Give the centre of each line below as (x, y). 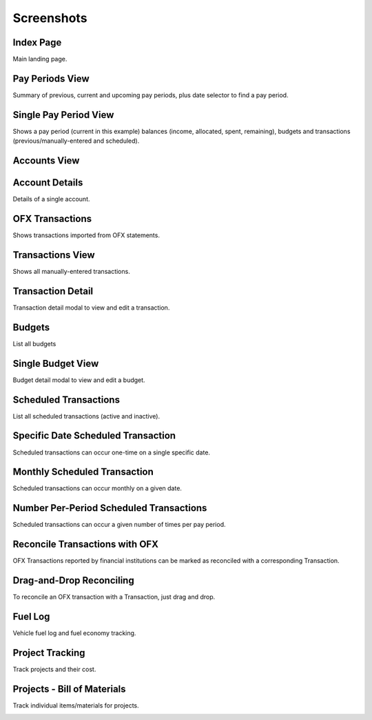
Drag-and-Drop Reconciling (73, 580)
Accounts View (46, 161)
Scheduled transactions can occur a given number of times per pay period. (119, 525)
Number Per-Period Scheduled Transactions (110, 508)
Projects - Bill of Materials (70, 689)
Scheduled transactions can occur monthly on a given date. (97, 488)
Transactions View (54, 255)
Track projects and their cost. (54, 669)
